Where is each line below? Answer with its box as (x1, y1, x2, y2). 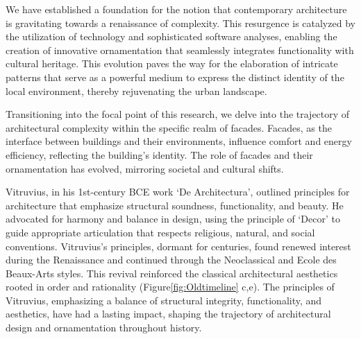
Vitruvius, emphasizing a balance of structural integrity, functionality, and (6, 293, 322, 307)
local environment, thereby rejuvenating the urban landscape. (6, 83, 267, 98)
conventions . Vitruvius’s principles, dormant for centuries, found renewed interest (6, 238, 351, 253)
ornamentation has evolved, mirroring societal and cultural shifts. (6, 161, 284, 175)
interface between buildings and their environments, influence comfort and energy (6, 134, 352, 148)
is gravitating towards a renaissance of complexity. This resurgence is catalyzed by (6, 15, 355, 30)
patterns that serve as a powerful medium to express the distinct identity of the (6, 69, 344, 84)
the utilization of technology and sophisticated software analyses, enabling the (6, 29, 337, 44)
